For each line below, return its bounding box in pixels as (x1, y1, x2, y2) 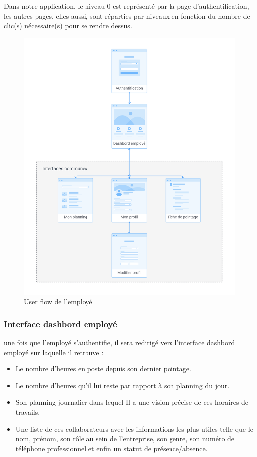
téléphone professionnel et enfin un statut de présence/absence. (15, 443, 208, 453)
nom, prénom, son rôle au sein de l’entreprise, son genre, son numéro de (15, 433, 235, 444)
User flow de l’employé (24, 296, 92, 307)
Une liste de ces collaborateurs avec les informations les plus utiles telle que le (15, 423, 253, 434)
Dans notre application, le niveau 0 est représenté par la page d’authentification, (4, 1, 249, 11)
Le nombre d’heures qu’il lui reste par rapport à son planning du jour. (15, 380, 230, 390)
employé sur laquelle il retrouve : (4, 347, 104, 357)
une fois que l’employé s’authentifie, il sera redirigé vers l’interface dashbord (4, 337, 235, 348)
